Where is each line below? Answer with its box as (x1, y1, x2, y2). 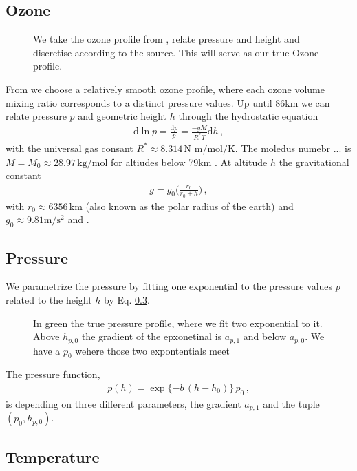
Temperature (6, 446, 100, 467)
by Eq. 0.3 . (104, 292, 150, 306)
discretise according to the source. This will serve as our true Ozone (33, 45, 319, 59)
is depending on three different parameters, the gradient (6, 396, 241, 410)
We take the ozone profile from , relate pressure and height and (33, 32, 300, 46)
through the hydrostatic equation (178, 109, 318, 123)
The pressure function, (6, 367, 100, 381)
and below (243, 329, 287, 344)
